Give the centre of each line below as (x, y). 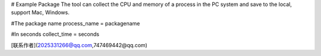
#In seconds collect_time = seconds (55, 34)
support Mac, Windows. (40, 12)
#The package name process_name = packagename (75, 23)
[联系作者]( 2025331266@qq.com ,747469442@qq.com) (79, 45)
